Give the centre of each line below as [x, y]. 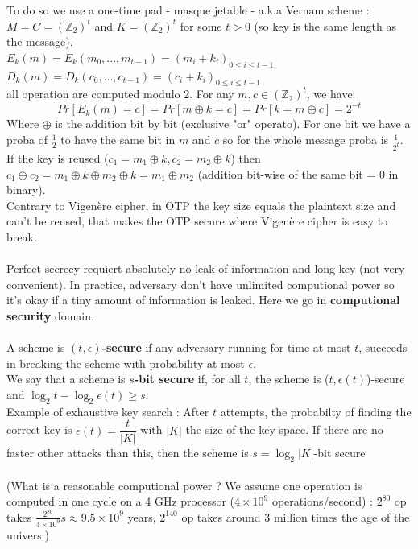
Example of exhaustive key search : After [108, 411]
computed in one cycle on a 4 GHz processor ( [121, 501]
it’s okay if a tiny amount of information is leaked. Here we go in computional [203, 300]
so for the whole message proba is [306, 140]
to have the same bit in [118, 140]
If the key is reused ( [58, 157]
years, [142, 516]
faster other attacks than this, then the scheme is [128, 453]
